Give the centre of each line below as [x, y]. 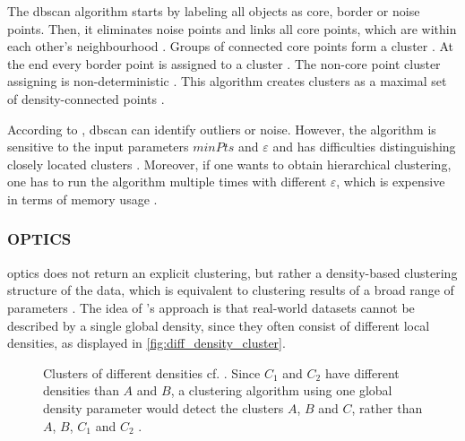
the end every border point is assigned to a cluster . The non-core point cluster [224, 63]
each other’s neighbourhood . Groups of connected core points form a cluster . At [231, 46]
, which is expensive [391, 182]
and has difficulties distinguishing [364, 147]
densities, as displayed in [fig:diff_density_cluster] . [146, 343]
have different [362, 372]
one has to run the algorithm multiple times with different [167, 182]
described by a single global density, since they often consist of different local [219, 325]
